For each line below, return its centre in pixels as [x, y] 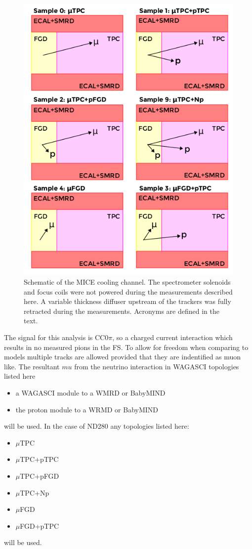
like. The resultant [32, 366]
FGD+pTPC [40, 525]
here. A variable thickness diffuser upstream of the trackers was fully [127, 301]
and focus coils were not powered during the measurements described [128, 291]
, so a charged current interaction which [172, 337]
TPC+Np [35, 492]
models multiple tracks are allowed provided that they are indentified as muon [123, 357]
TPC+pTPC [39, 459]
